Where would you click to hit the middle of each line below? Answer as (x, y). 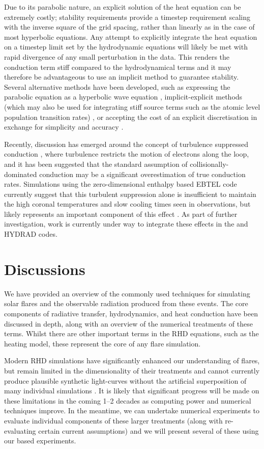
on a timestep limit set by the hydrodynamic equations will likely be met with (126, 47)
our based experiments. (40, 441)
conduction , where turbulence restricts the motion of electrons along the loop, (127, 154)
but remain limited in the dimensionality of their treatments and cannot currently (132, 370)
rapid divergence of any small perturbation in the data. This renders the (117, 56)
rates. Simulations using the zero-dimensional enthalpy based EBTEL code (121, 184)
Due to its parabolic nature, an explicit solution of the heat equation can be (123, 7)
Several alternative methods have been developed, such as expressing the (117, 86)
